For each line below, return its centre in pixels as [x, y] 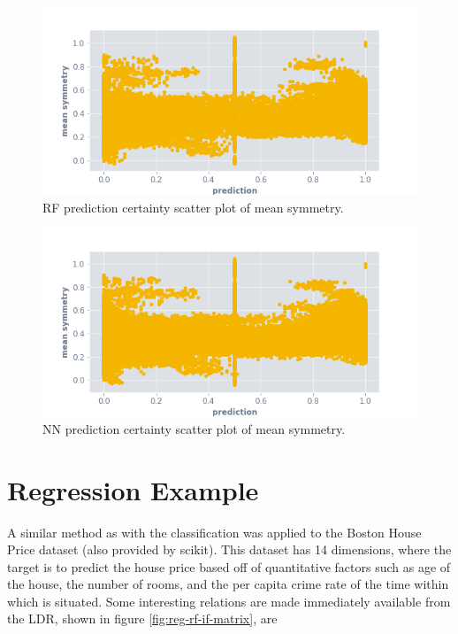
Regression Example [133, 489]
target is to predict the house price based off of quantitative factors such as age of [229, 566]
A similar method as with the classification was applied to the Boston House [214, 532]
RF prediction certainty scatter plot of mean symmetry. [193, 207]
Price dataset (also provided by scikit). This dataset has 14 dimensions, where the [229, 549]
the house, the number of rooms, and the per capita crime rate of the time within [228, 584]
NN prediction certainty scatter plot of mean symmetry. [194, 428]
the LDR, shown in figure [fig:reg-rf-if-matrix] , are [142, 619]
